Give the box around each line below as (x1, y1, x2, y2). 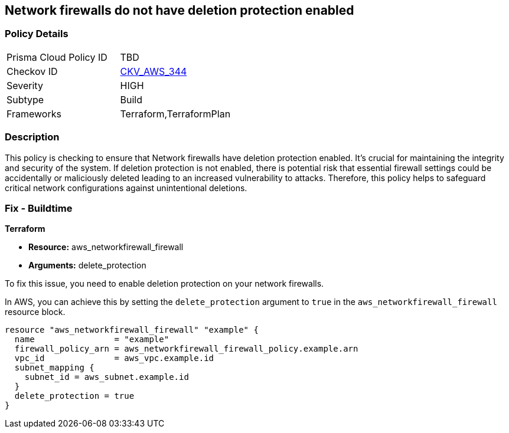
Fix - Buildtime (5, 202, 73, 214)
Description (5, 131, 60, 143)
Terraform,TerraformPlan (120, 107, 231, 120)
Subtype (6, 93, 44, 106)
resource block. (5, 307, 66, 317)
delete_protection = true (14, 391, 135, 401)
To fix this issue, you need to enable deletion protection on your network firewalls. (5, 278, 324, 289)
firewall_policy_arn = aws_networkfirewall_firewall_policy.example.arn (14, 344, 358, 354)
